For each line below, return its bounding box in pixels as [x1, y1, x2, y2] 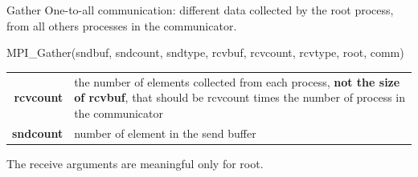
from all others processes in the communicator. [6, 17, 237, 34]
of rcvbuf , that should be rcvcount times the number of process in [74, 89, 406, 106]
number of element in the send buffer [74, 124, 256, 141]
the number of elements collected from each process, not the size [74, 73, 400, 90]
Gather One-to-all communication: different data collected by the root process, [6, 2, 394, 18]
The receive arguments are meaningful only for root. [6, 155, 264, 171]
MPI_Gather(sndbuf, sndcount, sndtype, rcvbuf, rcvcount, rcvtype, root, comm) [6, 44, 404, 61]
